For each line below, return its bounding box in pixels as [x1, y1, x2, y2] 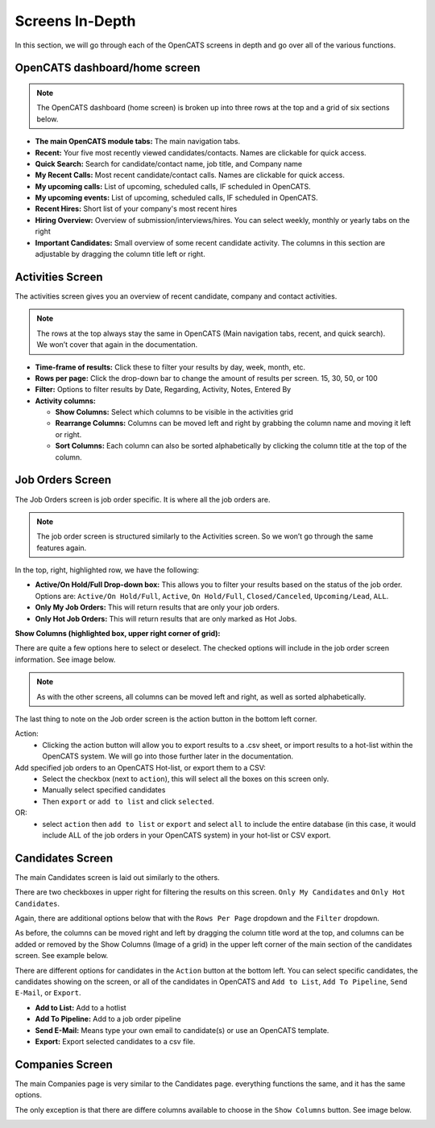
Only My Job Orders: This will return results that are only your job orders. [35, 602, 280, 612]
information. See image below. [14, 655, 116, 664]
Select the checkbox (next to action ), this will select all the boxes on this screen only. [42, 774, 329, 783]
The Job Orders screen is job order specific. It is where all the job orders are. [14, 494, 271, 504]
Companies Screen [14, 1057, 113, 1071]
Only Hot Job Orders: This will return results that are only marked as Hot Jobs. [35, 614, 297, 623]
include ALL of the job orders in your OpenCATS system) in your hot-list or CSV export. [42, 830, 331, 840]
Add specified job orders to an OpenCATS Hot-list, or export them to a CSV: [14, 762, 266, 772]
